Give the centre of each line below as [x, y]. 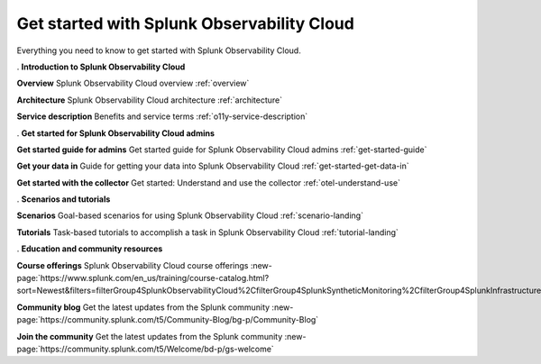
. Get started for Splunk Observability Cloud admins [116, 133]
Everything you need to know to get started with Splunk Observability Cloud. [159, 50]
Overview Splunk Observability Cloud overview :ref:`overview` [133, 83]
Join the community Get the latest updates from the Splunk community [150, 336]
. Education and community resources [90, 249]
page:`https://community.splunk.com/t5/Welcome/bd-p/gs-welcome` [145, 349]
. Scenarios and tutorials [64, 199]
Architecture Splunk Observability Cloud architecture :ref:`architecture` [150, 100]
